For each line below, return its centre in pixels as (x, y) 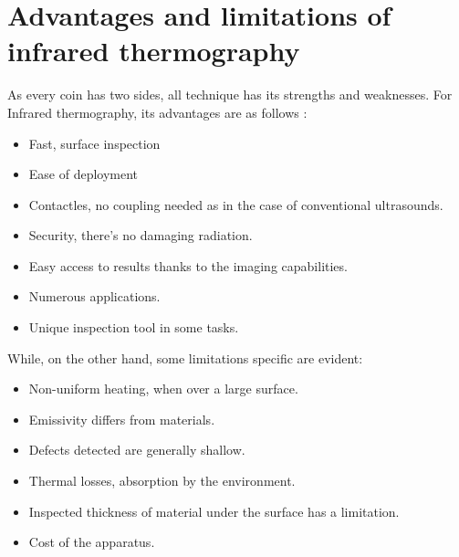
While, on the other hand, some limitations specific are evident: (185, 357)
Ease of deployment (83, 174)
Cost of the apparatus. (92, 542)
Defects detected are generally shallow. (137, 450)
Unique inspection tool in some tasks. (134, 327)
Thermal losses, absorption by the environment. (162, 481)
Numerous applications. (94, 296)
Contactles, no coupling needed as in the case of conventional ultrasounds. (236, 204)
